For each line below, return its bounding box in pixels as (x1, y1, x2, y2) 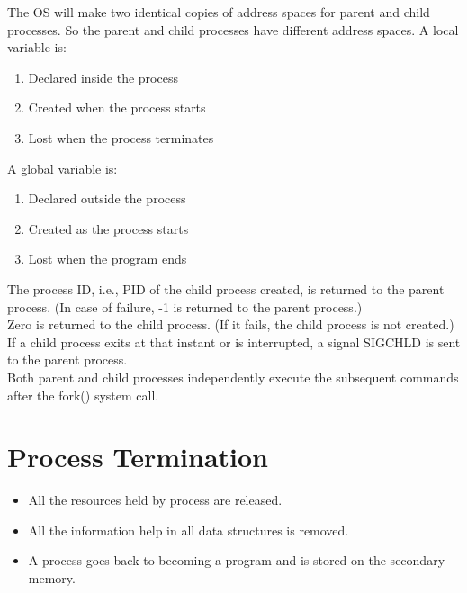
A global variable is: (7, 158, 118, 177)
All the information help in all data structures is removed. (28, 520, 349, 539)
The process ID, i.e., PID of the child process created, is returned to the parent (7, 279, 445, 298)
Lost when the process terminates (28, 128, 214, 147)
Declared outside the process (28, 189, 186, 208)
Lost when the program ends (28, 249, 187, 268)
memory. (28, 569, 76, 587)
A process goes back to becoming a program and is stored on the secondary (28, 551, 445, 570)
